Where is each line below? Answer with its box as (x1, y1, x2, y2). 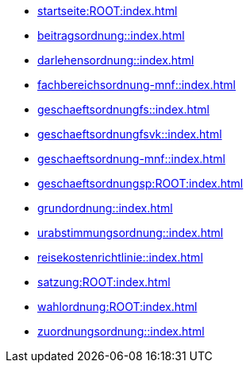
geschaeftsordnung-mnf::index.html (37, 152, 225, 165)
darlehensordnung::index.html (37, 53, 194, 67)
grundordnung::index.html (37, 201, 173, 215)
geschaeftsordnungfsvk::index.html (37, 127, 222, 141)
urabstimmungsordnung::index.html (37, 226, 224, 239)
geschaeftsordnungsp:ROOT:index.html (37, 177, 244, 190)
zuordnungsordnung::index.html (37, 324, 205, 338)
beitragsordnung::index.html (37, 29, 185, 42)
